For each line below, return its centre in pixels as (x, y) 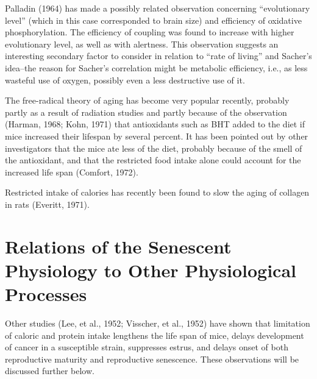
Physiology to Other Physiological (151, 270)
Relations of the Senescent (118, 246)
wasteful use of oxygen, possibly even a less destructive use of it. (125, 80)
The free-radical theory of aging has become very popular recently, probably (147, 100)
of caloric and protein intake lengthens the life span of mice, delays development (155, 335)
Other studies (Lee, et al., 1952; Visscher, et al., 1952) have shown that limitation (158, 323)
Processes (46, 294)
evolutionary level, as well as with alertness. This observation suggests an (142, 44)
